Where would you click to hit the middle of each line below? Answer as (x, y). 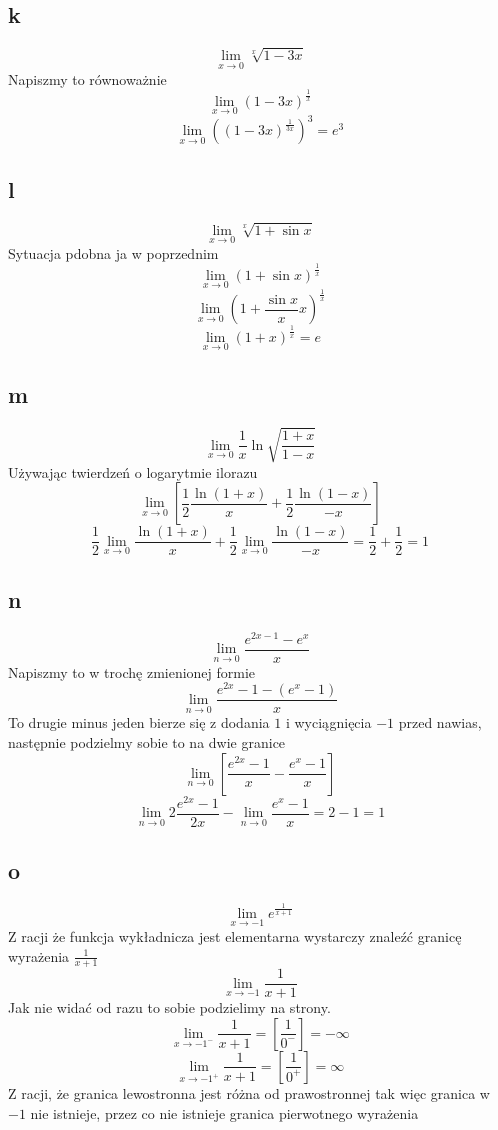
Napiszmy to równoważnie (87, 78)
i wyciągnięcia (328, 722)
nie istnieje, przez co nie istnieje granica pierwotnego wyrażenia (224, 1112)
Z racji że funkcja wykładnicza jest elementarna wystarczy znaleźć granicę (235, 935)
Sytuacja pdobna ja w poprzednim (113, 252)
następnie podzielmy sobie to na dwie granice (147, 742)
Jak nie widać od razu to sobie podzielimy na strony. (169, 1007)
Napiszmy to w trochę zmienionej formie (132, 671)
